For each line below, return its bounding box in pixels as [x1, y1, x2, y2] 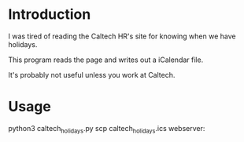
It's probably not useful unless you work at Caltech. [8, 70, 176, 79]
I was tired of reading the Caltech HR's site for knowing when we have [8, 31, 236, 41]
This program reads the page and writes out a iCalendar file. [8, 55, 204, 64]
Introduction [8, 5, 91, 24]
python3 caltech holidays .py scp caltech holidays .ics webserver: [8, 123, 205, 135]
